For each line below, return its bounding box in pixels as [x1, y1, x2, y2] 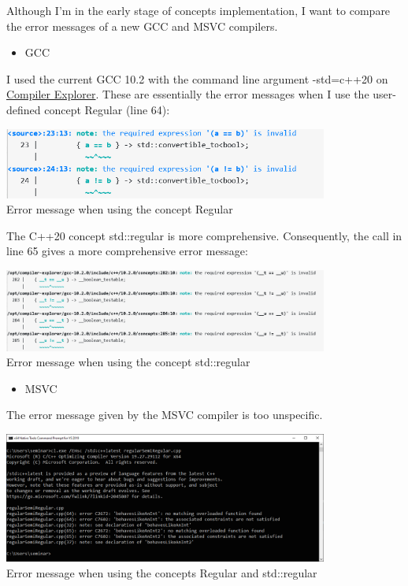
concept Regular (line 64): [44, 101, 170, 117]
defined [6, 101, 41, 117]
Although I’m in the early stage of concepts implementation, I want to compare [6, 2, 391, 18]
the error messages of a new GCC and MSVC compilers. [6, 17, 278, 34]
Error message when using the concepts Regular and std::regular [6, 564, 317, 580]
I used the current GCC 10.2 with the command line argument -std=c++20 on [6, 70, 388, 87]
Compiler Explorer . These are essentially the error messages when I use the [6, 86, 369, 102]
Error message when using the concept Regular [6, 201, 233, 217]
